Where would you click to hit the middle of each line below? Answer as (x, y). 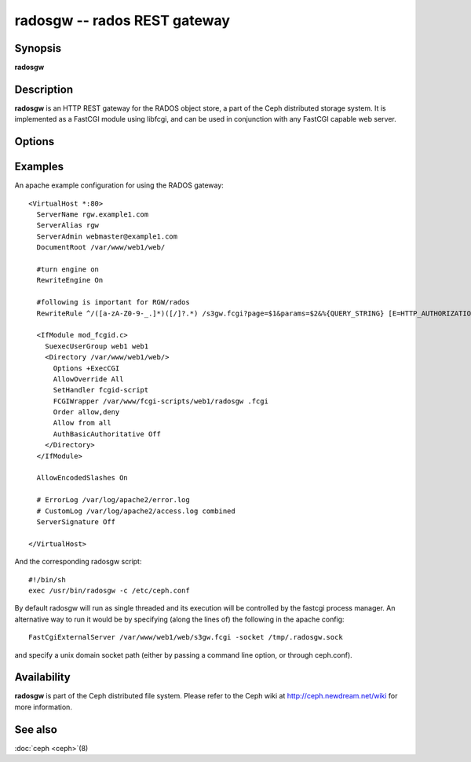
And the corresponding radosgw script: (78, 562)
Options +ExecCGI (86, 368)
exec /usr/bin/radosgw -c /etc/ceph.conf (109, 590)
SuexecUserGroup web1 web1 (97, 346)
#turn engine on (68, 270)
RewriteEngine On (70, 280)
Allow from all (82, 423)
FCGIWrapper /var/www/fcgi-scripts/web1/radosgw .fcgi (161, 401)
